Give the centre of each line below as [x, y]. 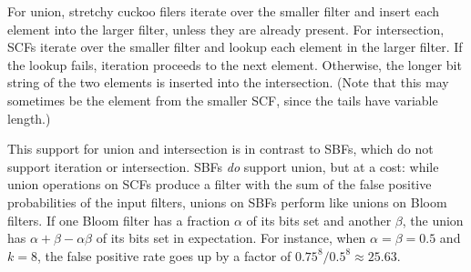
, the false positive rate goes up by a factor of [164, 255]
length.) [29, 118]
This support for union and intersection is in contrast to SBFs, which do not [220, 149]
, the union [433, 220]
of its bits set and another [319, 220]
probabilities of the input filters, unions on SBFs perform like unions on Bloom [227, 201]
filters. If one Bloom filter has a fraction [119, 220]
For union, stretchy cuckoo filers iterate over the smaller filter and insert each [224, 11]
